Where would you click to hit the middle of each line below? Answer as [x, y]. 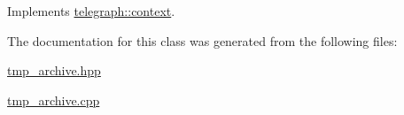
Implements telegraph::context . [91, 11]
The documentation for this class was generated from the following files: [202, 40]
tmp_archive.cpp [54, 100]
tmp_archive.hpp [54, 70]
